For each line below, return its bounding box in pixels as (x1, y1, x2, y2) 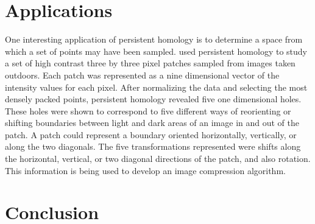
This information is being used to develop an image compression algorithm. (5, 164, 286, 177)
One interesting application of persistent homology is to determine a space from (5, 33, 303, 46)
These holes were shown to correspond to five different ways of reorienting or (5, 104, 291, 117)
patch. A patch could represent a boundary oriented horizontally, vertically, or (5, 128, 297, 141)
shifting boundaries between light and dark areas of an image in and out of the (5, 116, 299, 129)
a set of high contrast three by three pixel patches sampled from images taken (5, 57, 296, 69)
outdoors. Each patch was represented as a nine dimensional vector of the (5, 68, 280, 81)
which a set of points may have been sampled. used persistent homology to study (5, 44, 308, 57)
